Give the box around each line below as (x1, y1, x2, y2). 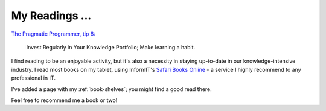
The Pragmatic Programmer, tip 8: (11, 30, 96, 37)
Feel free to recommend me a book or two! (11, 97, 118, 104)
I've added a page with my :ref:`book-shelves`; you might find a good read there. (11, 85, 213, 93)
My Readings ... (11, 9, 92, 22)
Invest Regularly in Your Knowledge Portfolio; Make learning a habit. (26, 43, 196, 51)
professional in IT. (11, 74, 56, 81)
